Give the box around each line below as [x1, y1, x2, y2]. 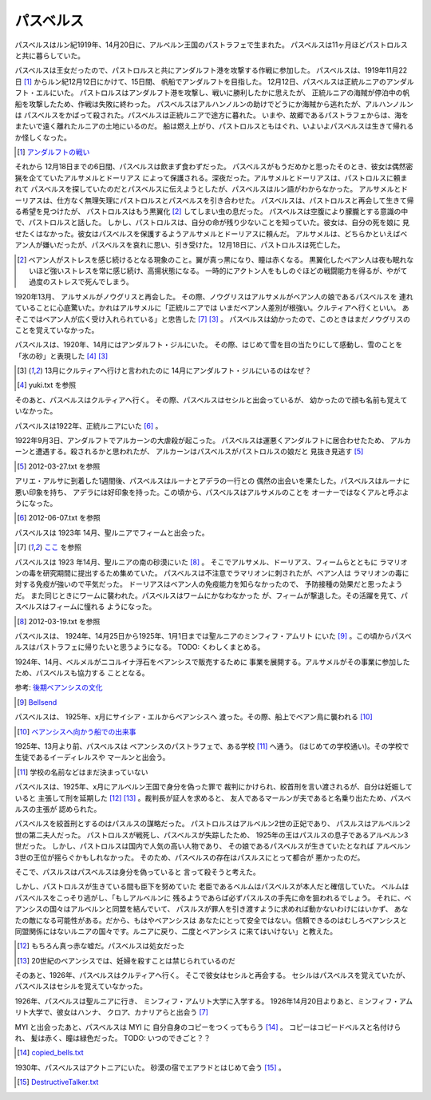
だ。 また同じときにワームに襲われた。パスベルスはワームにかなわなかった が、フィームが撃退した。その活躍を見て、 [14, 591, 401, 600]
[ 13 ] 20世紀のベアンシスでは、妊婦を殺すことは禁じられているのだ [17, 956, 235, 965]
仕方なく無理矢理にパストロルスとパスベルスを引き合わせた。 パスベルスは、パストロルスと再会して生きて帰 [56, 196, 414, 205]
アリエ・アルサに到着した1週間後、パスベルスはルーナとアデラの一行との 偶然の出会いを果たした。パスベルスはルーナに [14, 476, 410, 486]
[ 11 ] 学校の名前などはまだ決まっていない [17, 767, 148, 777]
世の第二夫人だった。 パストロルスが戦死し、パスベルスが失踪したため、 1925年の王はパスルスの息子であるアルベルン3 [14, 830, 409, 840]
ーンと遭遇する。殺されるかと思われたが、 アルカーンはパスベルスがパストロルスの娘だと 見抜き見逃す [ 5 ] [14, 447, 364, 457]
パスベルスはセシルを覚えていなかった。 [14, 982, 148, 991]
